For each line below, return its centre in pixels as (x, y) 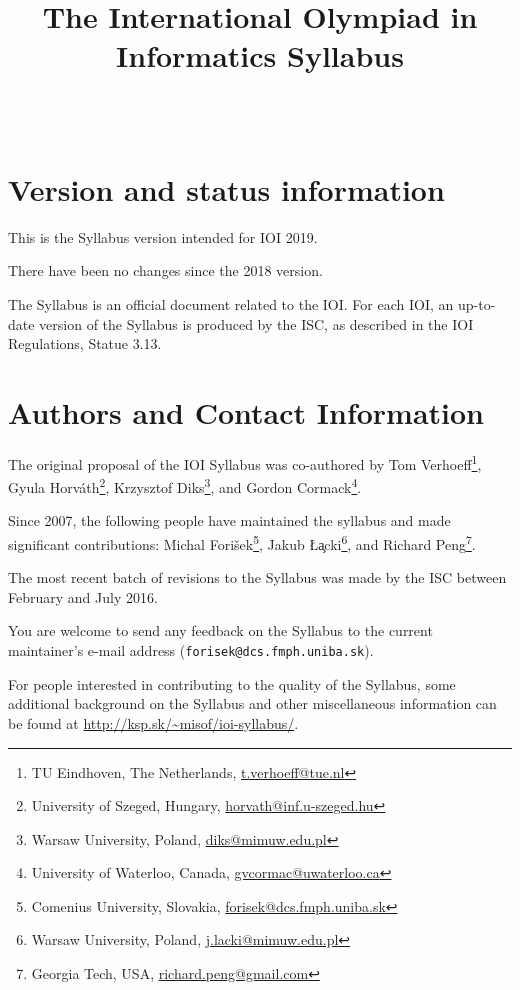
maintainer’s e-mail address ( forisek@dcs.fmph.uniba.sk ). (191, 650)
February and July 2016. (83, 596)
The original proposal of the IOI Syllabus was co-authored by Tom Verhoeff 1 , (245, 462)
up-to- (476, 304)
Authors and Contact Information (246, 412)
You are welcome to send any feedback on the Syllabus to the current (220, 630)
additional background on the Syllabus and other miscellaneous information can (252, 703)
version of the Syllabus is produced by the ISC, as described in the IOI (256, 323)
